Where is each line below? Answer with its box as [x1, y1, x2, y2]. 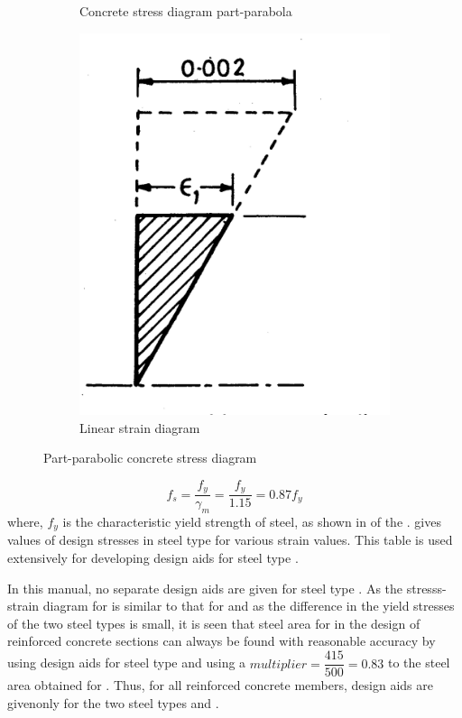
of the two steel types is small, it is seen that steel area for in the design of [7, 613, 420, 632]
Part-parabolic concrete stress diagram [43, 448, 257, 467]
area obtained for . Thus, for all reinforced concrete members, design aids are [7, 676, 433, 695]
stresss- [406, 578, 447, 597]
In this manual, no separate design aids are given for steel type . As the [7, 578, 403, 597]
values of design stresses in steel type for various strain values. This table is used [7, 530, 453, 549]
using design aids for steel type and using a [7, 653, 246, 672]
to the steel [387, 653, 450, 672]
